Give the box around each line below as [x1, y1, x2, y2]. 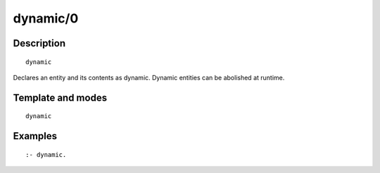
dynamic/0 [13, 11, 79, 26]
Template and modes [13, 91, 108, 103]
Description [13, 37, 66, 49]
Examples [13, 130, 58, 142]
